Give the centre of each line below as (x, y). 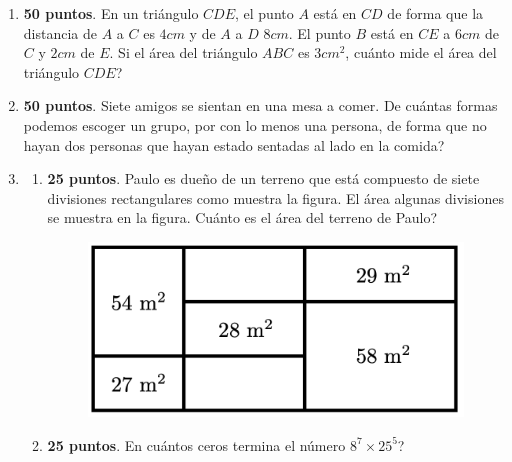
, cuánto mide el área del (421, 52)
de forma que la (435, 13)
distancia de (60, 32)
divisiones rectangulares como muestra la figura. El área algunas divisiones (275, 197)
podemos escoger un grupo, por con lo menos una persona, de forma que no (255, 124)
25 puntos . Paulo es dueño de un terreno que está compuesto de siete (263, 178)
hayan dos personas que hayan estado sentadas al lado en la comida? (234, 144)
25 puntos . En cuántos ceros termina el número (196, 444)
